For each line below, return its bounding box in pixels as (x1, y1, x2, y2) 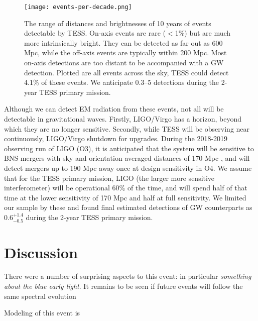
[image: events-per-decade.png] (24, 4, 132, 11)
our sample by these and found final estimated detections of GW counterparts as (4, 202, 252, 212)
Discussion (4, 242, 78, 262)
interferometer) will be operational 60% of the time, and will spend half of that (4, 182, 247, 193)
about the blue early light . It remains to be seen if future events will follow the (4, 281, 243, 291)
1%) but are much (175, 28, 231, 38)
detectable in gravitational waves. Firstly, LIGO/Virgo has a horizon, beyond (4, 114, 242, 124)
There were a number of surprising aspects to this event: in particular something (4, 271, 251, 281)
